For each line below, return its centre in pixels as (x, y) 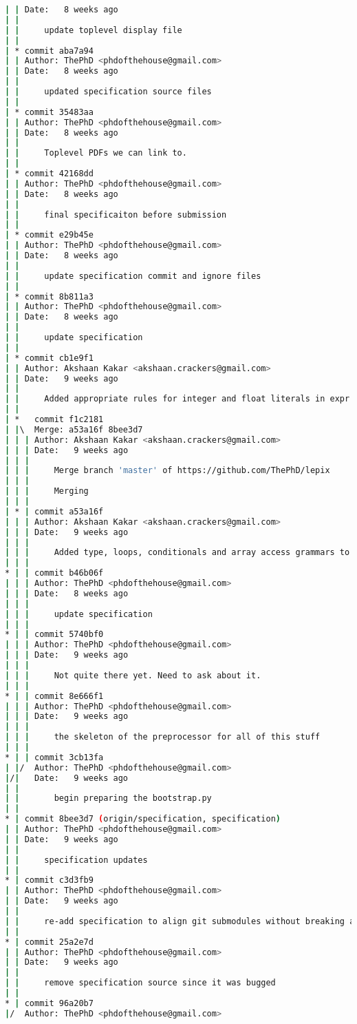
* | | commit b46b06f (54, 573)
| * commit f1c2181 (54, 419)
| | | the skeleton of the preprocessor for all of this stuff (163, 737)
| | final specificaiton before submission (116, 215)
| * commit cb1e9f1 (49, 358)
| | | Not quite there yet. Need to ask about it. (133, 675)
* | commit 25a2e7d (49, 942)
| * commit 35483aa (49, 112)
